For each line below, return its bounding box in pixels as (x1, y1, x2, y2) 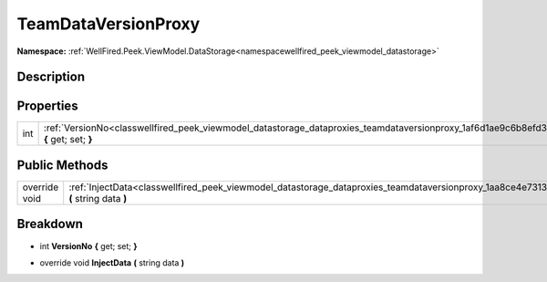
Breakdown (16, 216, 84, 232)
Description (16, 69, 86, 85)
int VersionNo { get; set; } (39, 240, 138, 251)
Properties (16, 99, 78, 114)
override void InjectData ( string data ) (39, 256, 185, 268)
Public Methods (16, 157, 108, 172)
